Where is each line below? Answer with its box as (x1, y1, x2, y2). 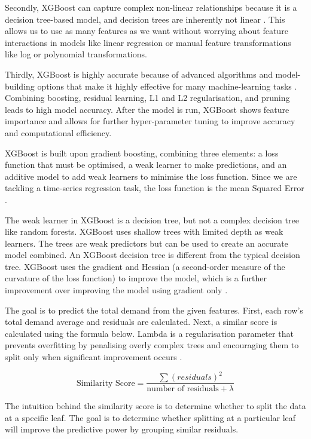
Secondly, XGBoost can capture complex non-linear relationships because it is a (5, 1, 297, 13)
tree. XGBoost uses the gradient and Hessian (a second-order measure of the (5, 260, 285, 272)
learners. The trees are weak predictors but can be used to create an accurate (5, 237, 288, 249)
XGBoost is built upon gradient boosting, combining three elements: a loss (5, 146, 279, 159)
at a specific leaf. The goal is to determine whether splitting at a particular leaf (5, 411, 296, 423)
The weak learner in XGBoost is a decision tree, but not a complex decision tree (5, 213, 299, 226)
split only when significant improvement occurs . (5, 351, 182, 363)
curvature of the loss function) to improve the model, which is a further (5, 272, 267, 284)
